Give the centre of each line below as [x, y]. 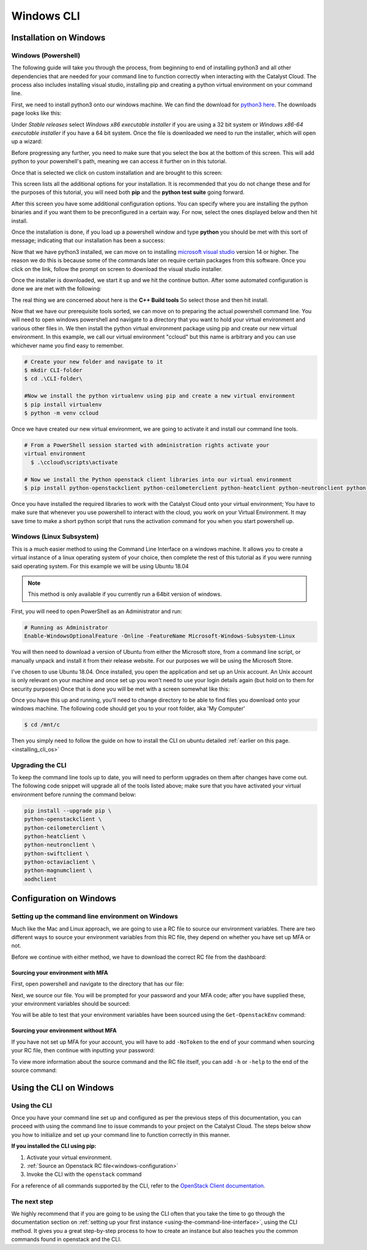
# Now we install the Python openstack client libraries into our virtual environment [158, 479]
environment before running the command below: [74, 794]
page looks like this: [36, 113]
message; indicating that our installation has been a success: [88, 240]
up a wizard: [27, 141]
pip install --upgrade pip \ [68, 810]
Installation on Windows [58, 38]
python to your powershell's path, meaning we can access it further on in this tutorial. [119, 162]
